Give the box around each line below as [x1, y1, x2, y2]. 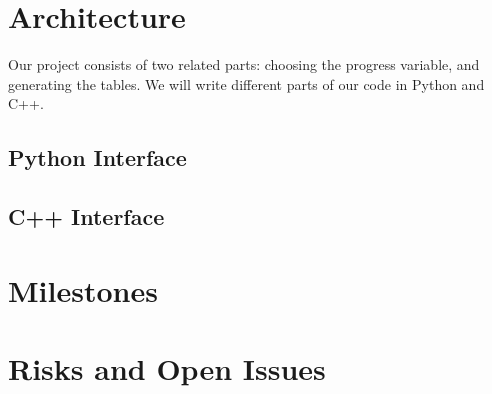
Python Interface [8, 142, 187, 173]
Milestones [8, 269, 158, 310]
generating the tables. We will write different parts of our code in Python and [8, 73, 485, 94]
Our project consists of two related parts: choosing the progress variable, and [8, 54, 480, 75]
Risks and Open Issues [8, 348, 326, 389]
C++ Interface [8, 201, 165, 232]
